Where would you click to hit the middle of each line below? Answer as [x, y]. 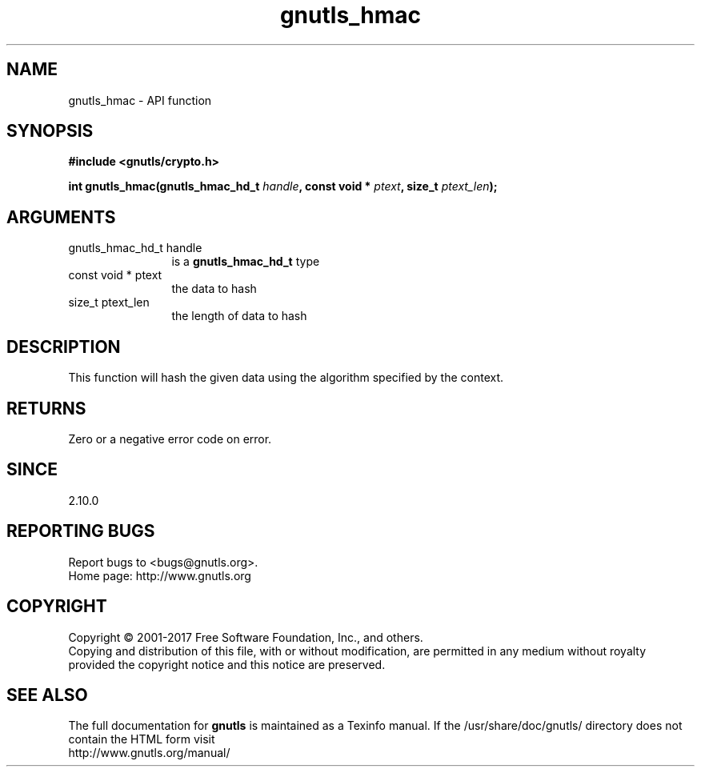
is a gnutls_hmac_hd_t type [246, 262]
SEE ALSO [47, 695]
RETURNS [46, 408]
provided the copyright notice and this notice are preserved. [227, 664]
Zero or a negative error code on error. [170, 439]
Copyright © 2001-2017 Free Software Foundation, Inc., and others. [246, 637]
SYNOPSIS [50, 131]
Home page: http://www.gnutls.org [160, 575]
